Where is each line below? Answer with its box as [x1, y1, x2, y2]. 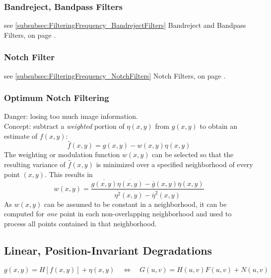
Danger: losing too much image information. [4, 111, 138, 121]
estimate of [4, 130, 38, 141]
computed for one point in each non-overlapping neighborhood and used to [4, 208, 232, 219]
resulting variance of [4, 159, 66, 170]
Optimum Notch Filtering [4, 92, 109, 104]
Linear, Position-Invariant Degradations [4, 242, 212, 258]
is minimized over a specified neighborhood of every [96, 159, 253, 170]
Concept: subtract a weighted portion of [4, 121, 125, 131]
